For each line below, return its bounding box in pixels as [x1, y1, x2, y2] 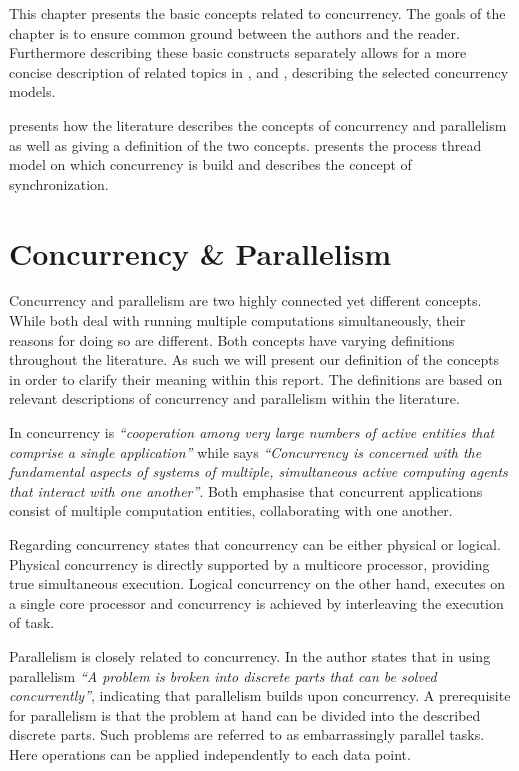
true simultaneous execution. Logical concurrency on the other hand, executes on [9, 573, 506, 594]
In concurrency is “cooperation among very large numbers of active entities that [9, 422, 495, 443]
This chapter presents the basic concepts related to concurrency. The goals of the [9, 3, 506, 23]
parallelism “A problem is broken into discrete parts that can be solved [9, 665, 437, 686]
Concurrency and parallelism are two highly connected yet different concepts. [9, 290, 482, 311]
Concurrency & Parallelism [9, 232, 392, 273]
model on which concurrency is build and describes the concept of [9, 154, 412, 175]
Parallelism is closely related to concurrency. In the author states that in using [9, 645, 491, 666]
